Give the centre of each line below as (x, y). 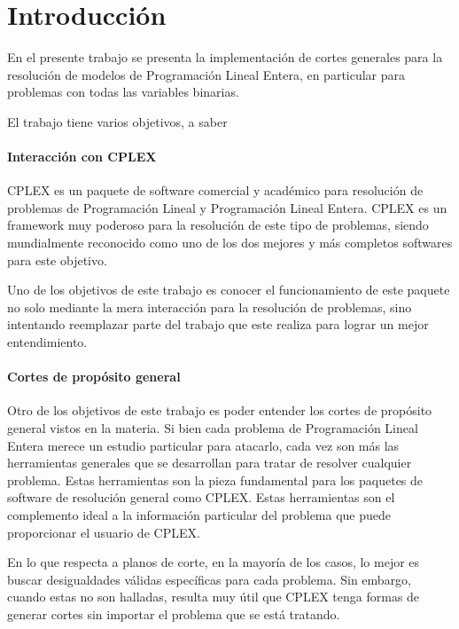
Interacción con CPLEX (82, 157)
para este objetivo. (57, 259)
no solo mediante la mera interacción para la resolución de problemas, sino (210, 307)
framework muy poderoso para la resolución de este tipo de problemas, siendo (218, 225)
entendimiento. (47, 342)
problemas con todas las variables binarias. (123, 92)
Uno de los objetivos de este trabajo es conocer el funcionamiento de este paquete (229, 290)
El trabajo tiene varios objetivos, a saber (117, 121)
